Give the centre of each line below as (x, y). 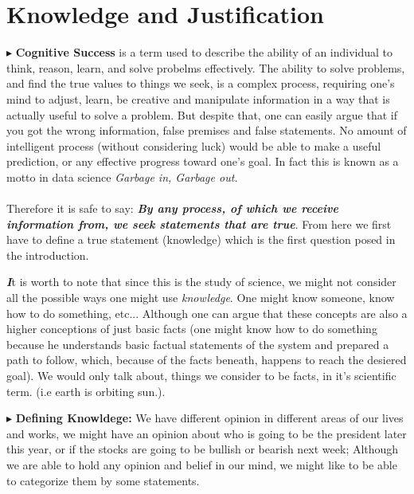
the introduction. (48, 255)
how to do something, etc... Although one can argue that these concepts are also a (207, 313)
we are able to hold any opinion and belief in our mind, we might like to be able (202, 464)
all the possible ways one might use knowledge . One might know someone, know (201, 298)
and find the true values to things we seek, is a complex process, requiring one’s (201, 83)
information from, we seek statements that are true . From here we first (199, 223)
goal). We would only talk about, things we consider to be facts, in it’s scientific (201, 375)
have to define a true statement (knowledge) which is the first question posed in (201, 239)
